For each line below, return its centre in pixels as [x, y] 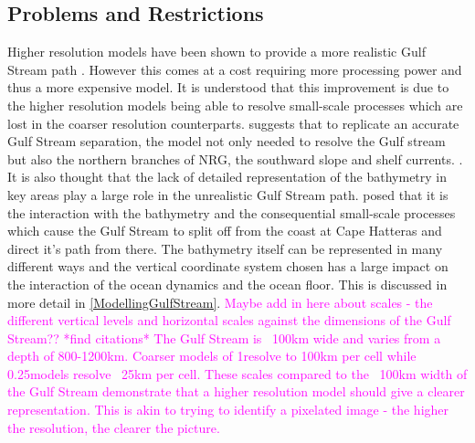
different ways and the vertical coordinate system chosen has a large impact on [228, 266]
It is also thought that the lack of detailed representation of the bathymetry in [227, 177]
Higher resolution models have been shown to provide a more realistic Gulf [216, 52]
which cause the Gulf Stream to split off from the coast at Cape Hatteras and [225, 231]
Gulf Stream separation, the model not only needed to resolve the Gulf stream [227, 141]
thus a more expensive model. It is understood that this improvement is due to [228, 87]
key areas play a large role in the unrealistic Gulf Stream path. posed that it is [228, 194]
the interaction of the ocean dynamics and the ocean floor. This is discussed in [227, 284]
